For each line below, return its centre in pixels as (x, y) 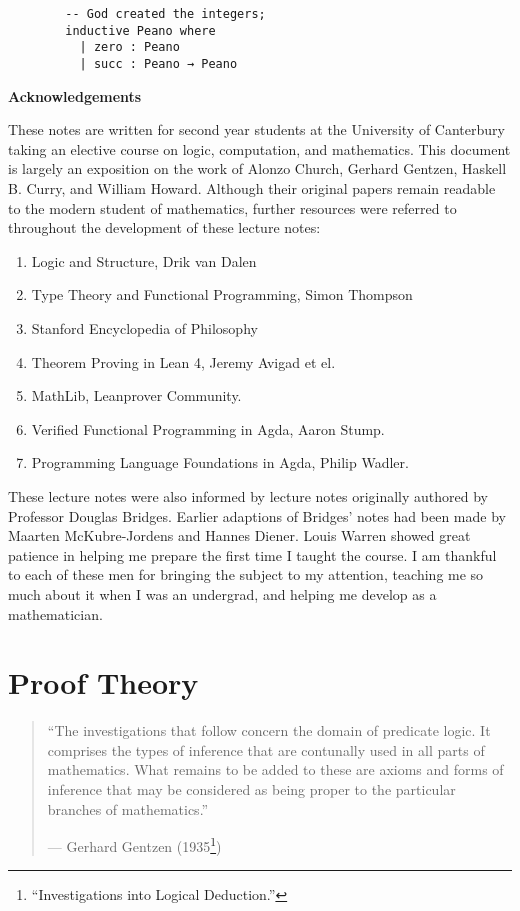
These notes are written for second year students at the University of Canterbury (256, 129)
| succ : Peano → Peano (158, 63)
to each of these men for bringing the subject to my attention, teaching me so (246, 574)
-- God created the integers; (165, 14)
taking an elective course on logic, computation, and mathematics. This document (259, 148)
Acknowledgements (75, 95)
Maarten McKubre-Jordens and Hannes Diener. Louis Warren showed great (239, 535)
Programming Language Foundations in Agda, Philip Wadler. (220, 462)
